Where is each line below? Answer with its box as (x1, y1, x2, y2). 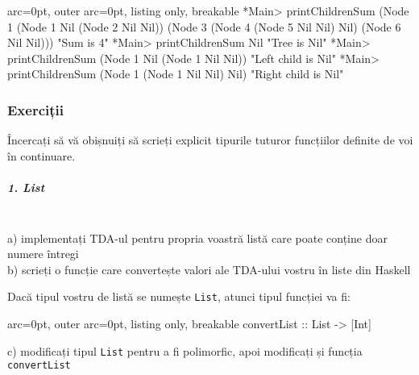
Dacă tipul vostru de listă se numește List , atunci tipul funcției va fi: (7, 288, 351, 305)
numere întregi (7, 245, 79, 262)
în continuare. (7, 147, 76, 164)
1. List (7, 178, 45, 195)
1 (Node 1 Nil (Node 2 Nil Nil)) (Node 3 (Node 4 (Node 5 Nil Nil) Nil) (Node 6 (7, 18, 401, 35)
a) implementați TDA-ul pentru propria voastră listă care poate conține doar (7, 229, 388, 246)
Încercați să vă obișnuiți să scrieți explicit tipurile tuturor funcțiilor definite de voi (7, 131, 413, 148)
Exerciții (7, 99, 64, 119)
